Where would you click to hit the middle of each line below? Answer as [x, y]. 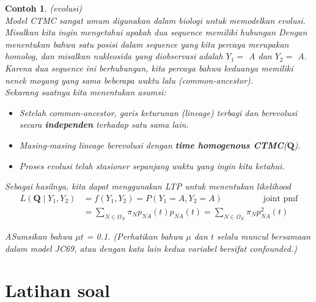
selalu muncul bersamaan [263, 236]
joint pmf [281, 198]
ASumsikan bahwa [39, 236]
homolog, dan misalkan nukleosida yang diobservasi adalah [114, 56]
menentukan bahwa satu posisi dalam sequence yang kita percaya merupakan [147, 44]
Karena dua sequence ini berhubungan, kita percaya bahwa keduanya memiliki [149, 68]
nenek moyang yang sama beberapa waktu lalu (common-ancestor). [129, 80]
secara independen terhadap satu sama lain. [104, 124]
